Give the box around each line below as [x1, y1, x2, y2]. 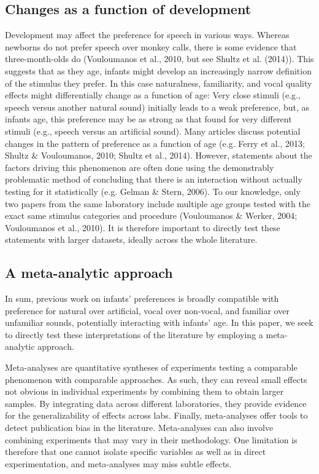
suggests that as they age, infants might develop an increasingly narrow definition [5, 64, 312, 77]
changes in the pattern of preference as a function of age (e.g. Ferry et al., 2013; [5, 136, 305, 149]
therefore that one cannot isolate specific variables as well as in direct [5, 445, 266, 458]
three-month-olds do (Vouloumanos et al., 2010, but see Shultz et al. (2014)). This [5, 52, 314, 65]
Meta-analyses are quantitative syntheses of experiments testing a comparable [5, 361, 298, 374]
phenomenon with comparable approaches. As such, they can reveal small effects [5, 373, 307, 385]
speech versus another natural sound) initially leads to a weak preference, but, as [5, 100, 310, 113]
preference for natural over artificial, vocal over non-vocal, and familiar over [5, 304, 290, 317]
